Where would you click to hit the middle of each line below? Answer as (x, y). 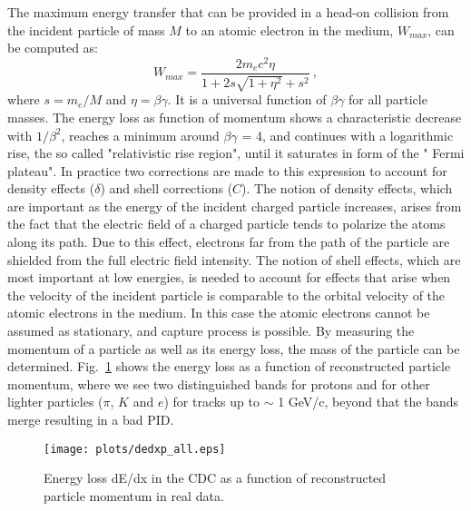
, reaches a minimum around (140, 135)
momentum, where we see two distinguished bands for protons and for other (219, 383)
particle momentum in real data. (134, 495)
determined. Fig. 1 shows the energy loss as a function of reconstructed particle (229, 366)
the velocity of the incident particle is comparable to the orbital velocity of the (226, 295)
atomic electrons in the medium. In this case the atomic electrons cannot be (219, 313)
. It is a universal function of (247, 99)
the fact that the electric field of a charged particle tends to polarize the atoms (226, 224)
